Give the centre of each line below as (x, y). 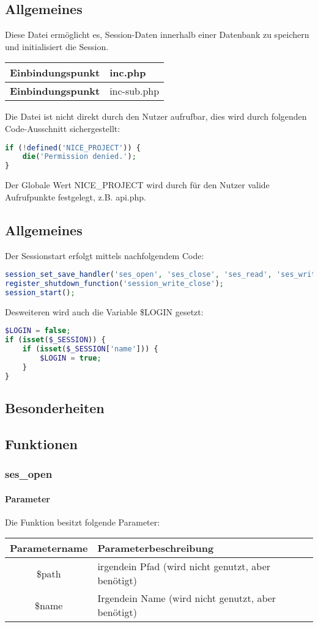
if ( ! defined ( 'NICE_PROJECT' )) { (73, 148)
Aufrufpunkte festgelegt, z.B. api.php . (76, 196)
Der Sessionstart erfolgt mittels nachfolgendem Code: (105, 255)
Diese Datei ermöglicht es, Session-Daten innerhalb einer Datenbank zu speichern (157, 35)
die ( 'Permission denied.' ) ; (79, 157)
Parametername (49, 548)
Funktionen (41, 443)
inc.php (128, 73)
